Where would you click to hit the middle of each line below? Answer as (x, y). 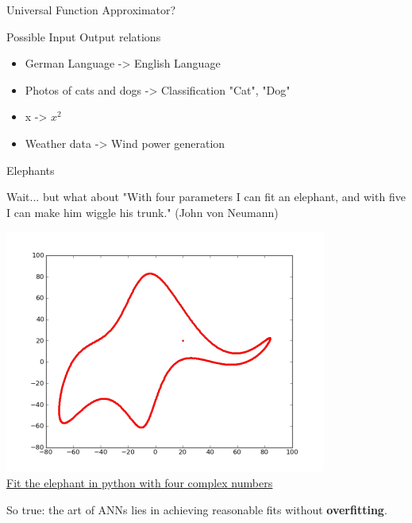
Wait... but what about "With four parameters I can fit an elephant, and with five (206, 197)
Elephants (31, 170)
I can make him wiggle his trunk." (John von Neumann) (142, 212)
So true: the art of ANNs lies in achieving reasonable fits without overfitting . (197, 509)
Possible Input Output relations (84, 36)
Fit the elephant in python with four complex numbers (140, 482)
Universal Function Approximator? (91, 10)
